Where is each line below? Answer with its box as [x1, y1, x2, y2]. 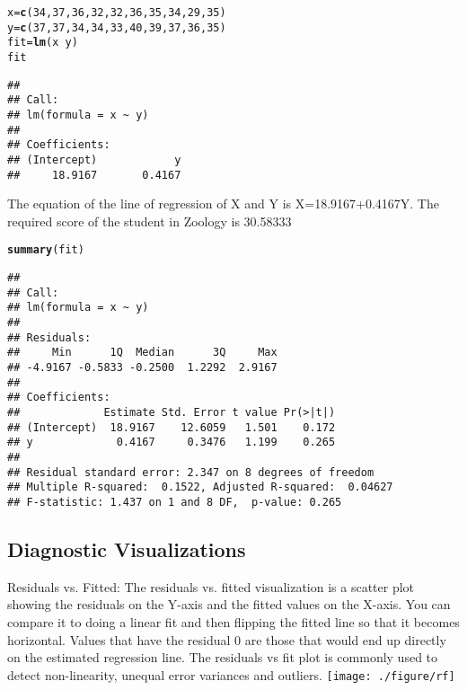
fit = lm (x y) [7, 36, 78, 49]
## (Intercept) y [7, 153, 181, 166]
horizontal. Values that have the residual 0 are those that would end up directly [7, 630, 446, 649]
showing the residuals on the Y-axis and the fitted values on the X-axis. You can [7, 595, 451, 614]
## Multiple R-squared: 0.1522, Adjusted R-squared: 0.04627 [7, 481, 393, 494]
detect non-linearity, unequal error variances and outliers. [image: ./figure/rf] [7, 665, 455, 684]
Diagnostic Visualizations [7, 535, 246, 562]
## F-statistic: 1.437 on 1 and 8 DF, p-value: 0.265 [7, 495, 342, 509]
